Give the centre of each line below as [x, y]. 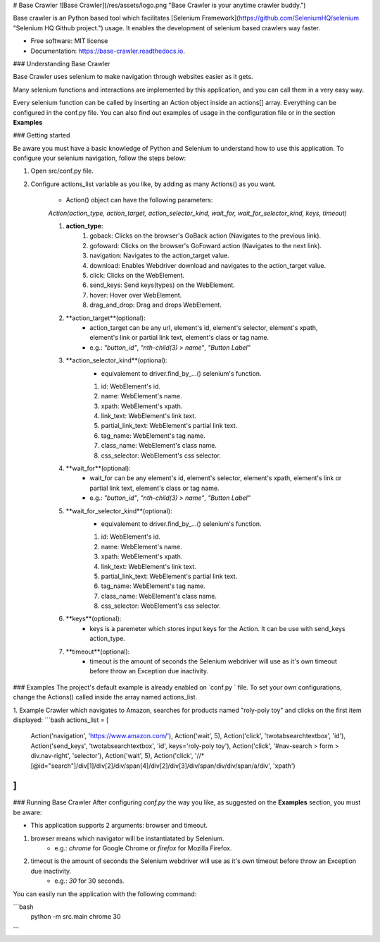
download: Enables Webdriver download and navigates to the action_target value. [208, 265]
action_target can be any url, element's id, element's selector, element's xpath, [204, 327]
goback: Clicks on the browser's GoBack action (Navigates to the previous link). [205, 235]
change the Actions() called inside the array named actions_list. [105, 697]
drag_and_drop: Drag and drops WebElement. [156, 305]
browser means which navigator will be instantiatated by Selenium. [127, 838]
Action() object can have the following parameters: [139, 200]
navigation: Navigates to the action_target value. [160, 256]
